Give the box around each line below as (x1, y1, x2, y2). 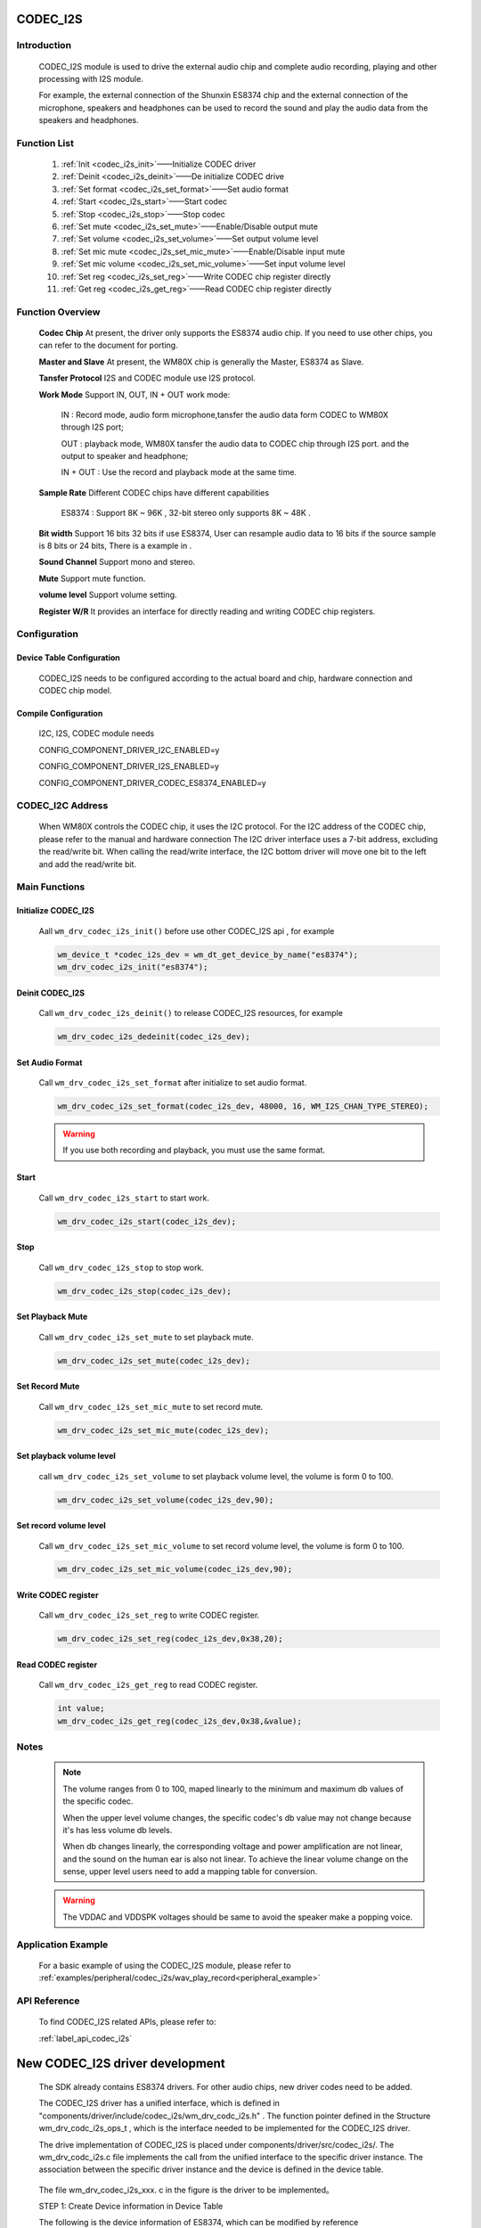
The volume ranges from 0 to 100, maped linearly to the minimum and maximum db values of (62, 1783, 404, 1794)
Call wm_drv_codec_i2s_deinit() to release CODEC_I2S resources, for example (38, 1007, 343, 1018)
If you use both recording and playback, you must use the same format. (62, 1145, 325, 1156)
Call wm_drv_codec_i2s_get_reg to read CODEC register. (38, 1680, 258, 1691)
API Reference (16, 1995, 80, 2007)
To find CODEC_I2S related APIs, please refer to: (38, 2017, 216, 2027)
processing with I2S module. (38, 73, 144, 84)
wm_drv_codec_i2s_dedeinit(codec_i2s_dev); (57, 1031, 251, 1042)
